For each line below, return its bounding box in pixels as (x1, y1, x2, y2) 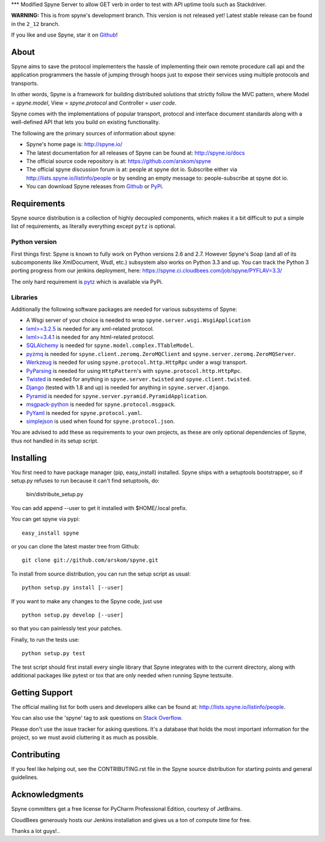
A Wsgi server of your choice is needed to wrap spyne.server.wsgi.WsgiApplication (26, 316, 251, 324)
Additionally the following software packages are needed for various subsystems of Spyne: (11, 306, 237, 313)
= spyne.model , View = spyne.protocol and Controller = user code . (11, 99, 177, 106)
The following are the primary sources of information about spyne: (11, 129, 176, 137)
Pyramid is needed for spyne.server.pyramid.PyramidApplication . (26, 392, 208, 399)
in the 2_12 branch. (11, 20, 60, 27)
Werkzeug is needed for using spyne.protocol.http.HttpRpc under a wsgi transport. (26, 358, 247, 366)
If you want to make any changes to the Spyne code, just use (11, 597, 162, 604)
